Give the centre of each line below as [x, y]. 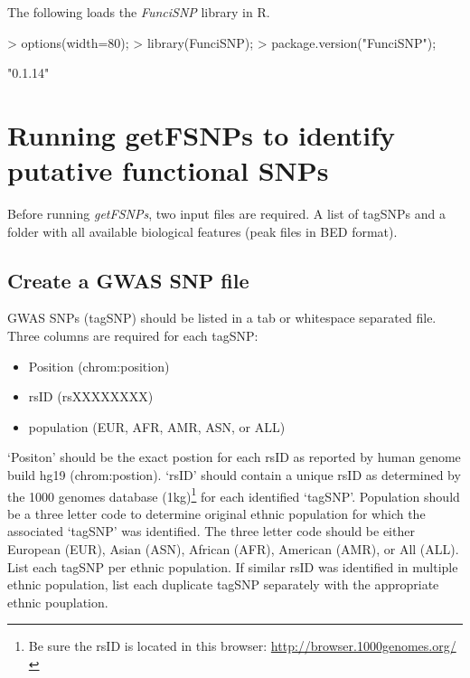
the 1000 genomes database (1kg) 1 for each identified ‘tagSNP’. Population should [234, 494]
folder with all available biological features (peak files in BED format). [202, 231]
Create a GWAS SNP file [128, 280]
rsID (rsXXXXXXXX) [91, 396]
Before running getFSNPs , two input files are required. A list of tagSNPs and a [226, 214]
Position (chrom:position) [99, 366]
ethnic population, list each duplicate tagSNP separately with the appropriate [223, 584]
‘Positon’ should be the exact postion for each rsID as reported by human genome [234, 457]
